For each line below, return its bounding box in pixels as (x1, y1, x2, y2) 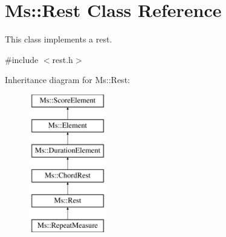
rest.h (52, 53, 73, 65)
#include (5, 53, 39, 65)
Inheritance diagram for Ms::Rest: (5, 73, 130, 86)
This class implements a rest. (5, 33, 112, 45)
